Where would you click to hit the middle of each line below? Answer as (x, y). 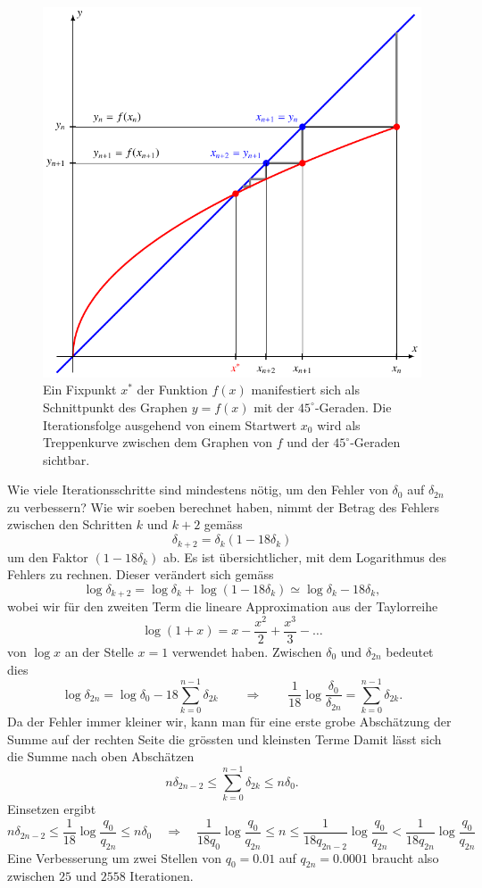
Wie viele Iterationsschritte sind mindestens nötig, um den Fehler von (198, 490)
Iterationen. (162, 876)
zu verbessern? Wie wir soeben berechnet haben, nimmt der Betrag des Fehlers (224, 506)
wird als (339, 424)
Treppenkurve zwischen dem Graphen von (158, 442)
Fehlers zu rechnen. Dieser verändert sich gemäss (141, 574)
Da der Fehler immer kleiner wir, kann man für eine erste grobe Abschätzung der (229, 722)
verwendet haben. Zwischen (247, 651)
